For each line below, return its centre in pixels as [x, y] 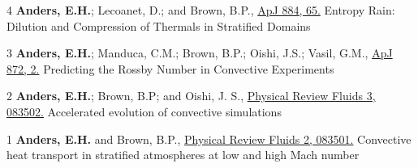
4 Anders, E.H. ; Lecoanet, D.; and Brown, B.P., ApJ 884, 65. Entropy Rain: [201, 10]
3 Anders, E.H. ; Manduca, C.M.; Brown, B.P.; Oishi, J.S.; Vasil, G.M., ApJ [200, 53]
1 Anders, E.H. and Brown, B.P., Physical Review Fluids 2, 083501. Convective [209, 139]
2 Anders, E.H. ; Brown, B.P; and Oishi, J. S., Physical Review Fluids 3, [191, 96]
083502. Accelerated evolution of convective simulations [144, 111]
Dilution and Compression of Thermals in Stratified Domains [159, 25]
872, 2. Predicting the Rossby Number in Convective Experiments [170, 68]
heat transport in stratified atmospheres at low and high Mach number [183, 155]
